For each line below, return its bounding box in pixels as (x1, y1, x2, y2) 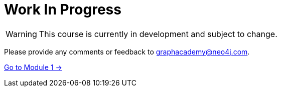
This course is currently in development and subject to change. (39, 28, 277, 39)
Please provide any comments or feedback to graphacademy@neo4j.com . (4, 47, 250, 56)
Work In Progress (4, 1, 121, 18)
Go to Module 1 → (4, 62, 62, 71)
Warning (6, 28, 37, 39)
